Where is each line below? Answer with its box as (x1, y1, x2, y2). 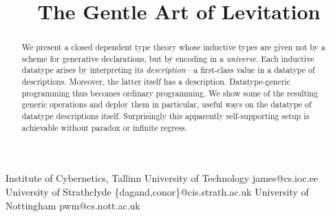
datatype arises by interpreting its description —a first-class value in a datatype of (21, 64, 315, 76)
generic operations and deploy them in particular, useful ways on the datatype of (21, 99, 312, 110)
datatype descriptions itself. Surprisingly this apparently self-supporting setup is (21, 110, 310, 122)
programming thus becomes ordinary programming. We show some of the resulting (21, 87, 319, 99)
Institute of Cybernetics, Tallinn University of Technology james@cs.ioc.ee (6, 171, 318, 185)
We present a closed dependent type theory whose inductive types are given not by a (21, 41, 325, 53)
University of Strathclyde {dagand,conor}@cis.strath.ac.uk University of (6, 185, 309, 199)
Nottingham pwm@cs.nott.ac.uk (6, 198, 140, 212)
